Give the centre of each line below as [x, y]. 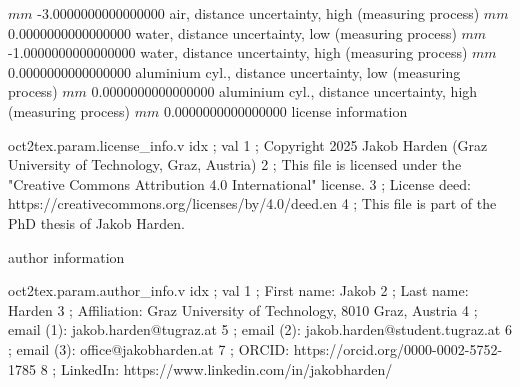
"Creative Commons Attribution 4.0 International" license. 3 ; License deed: [239, 183]
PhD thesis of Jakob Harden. [96, 222]
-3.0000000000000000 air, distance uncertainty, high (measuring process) [258, 13]
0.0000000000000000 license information [285, 110]
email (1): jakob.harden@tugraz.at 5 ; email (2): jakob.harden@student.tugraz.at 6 [260, 329]
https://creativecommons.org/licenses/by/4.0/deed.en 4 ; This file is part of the [252, 203]
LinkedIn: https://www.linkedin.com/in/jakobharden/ [226, 368]
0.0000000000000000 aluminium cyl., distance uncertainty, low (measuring [234, 71]
